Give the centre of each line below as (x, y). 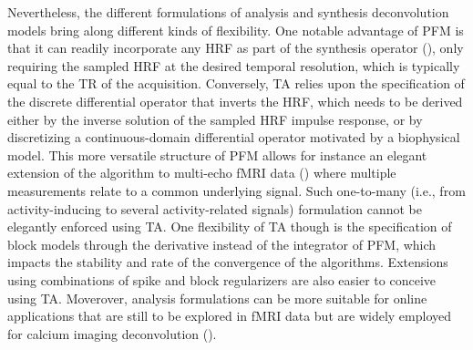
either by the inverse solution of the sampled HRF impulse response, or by (215, 119)
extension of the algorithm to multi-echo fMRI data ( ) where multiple (202, 173)
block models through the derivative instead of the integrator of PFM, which (222, 244)
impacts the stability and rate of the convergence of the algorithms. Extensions (228, 262)
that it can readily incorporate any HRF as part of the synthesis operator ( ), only (236, 48)
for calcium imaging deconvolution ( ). (112, 333)
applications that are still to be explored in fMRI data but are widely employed (229, 316)
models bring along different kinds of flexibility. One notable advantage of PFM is (236, 30)
